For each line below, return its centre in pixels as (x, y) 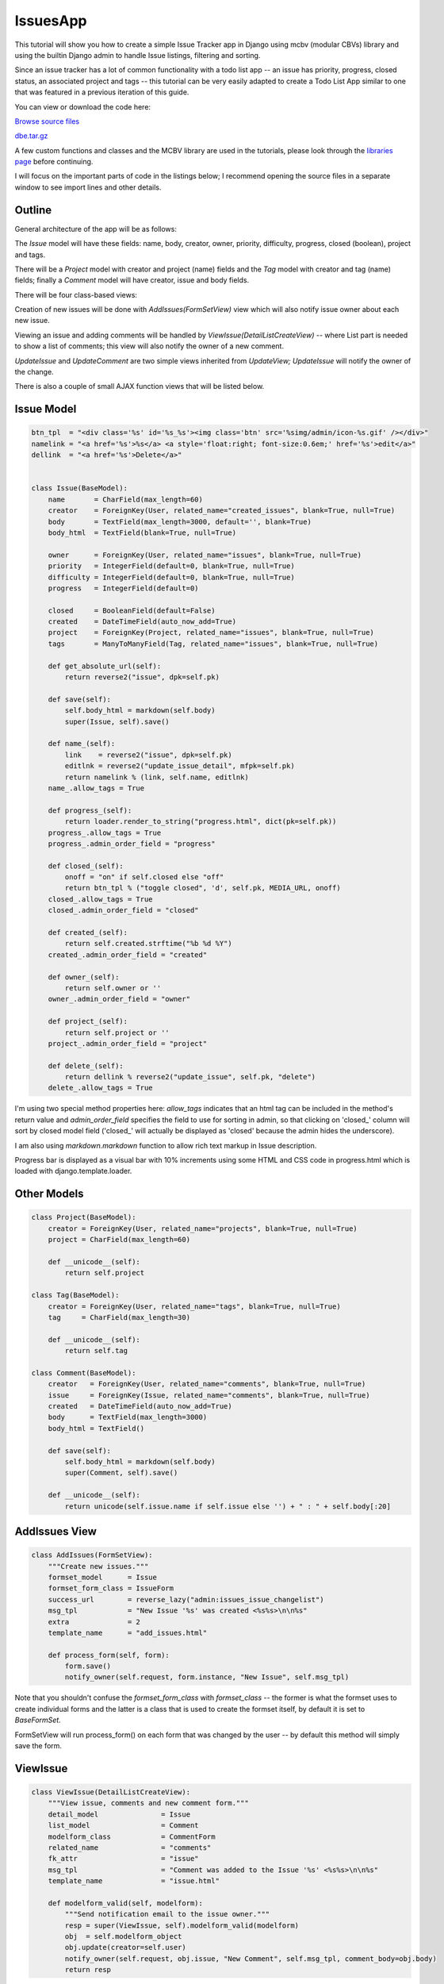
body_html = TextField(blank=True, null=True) (142, 533)
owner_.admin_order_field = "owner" (119, 999)
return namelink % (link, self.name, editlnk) (157, 777)
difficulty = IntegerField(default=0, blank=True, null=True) (171, 577)
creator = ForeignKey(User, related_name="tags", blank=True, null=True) (194, 1306)
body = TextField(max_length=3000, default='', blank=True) (180, 521)
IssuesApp (51, 21)
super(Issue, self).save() (117, 721)
